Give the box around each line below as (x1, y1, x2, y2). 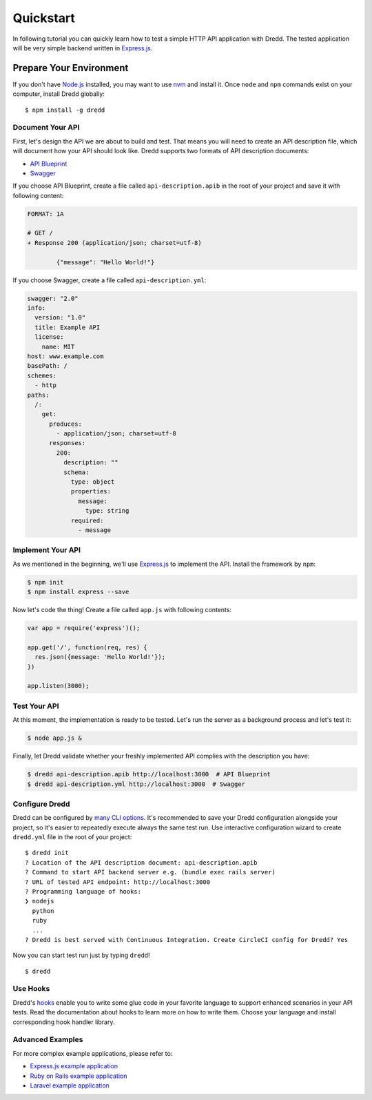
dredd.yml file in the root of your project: (12, 833, 132, 841)
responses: (49, 439, 86, 447)
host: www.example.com (27, 352, 104, 360)
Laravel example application (30, 1081, 110, 1090)
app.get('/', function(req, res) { (27, 643, 147, 651)
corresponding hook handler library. (12, 1018, 115, 1026)
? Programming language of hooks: (25, 887, 141, 895)
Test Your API (12, 701, 59, 711)
